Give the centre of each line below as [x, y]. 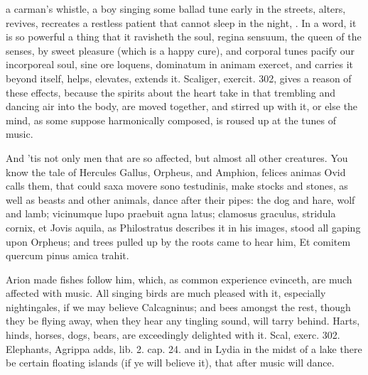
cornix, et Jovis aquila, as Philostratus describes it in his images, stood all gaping [183, 227]
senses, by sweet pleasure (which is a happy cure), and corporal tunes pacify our [180, 50]
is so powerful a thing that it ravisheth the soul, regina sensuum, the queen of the [184, 37]
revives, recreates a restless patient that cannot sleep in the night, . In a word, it [181, 22]
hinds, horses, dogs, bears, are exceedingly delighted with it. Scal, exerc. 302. [173, 335]
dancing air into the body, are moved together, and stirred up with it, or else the [182, 106]
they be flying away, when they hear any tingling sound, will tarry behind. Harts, [183, 321]
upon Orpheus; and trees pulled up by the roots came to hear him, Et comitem [178, 241]
